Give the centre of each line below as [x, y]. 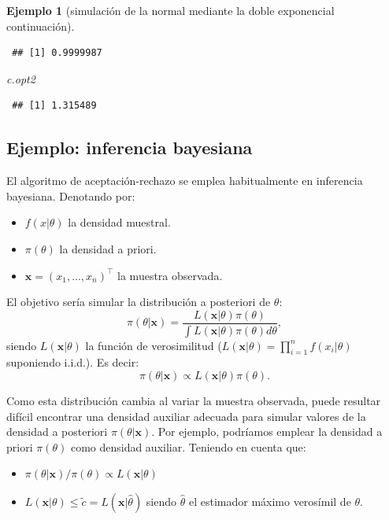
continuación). [41, 26]
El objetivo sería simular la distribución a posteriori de [139, 302]
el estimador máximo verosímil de [270, 501]
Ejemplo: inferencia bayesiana [130, 148]
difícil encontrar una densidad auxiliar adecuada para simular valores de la [186, 416]
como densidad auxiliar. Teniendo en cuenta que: [188, 446]
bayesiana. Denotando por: [71, 195]
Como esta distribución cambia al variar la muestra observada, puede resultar [194, 401]
